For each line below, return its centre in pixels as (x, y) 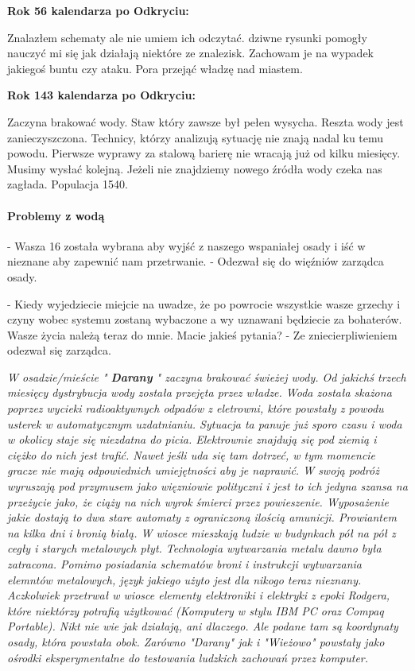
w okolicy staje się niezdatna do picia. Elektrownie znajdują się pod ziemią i (192, 439)
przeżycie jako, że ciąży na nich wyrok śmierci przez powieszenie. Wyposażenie (198, 501)
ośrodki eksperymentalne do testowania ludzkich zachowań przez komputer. (188, 657)
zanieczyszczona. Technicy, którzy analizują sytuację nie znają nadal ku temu (196, 137)
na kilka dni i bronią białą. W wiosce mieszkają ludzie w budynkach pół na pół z (202, 532)
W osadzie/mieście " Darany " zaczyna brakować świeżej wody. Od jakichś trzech (207, 376)
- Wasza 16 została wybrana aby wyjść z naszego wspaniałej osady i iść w (186, 245)
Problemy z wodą (56, 215)
